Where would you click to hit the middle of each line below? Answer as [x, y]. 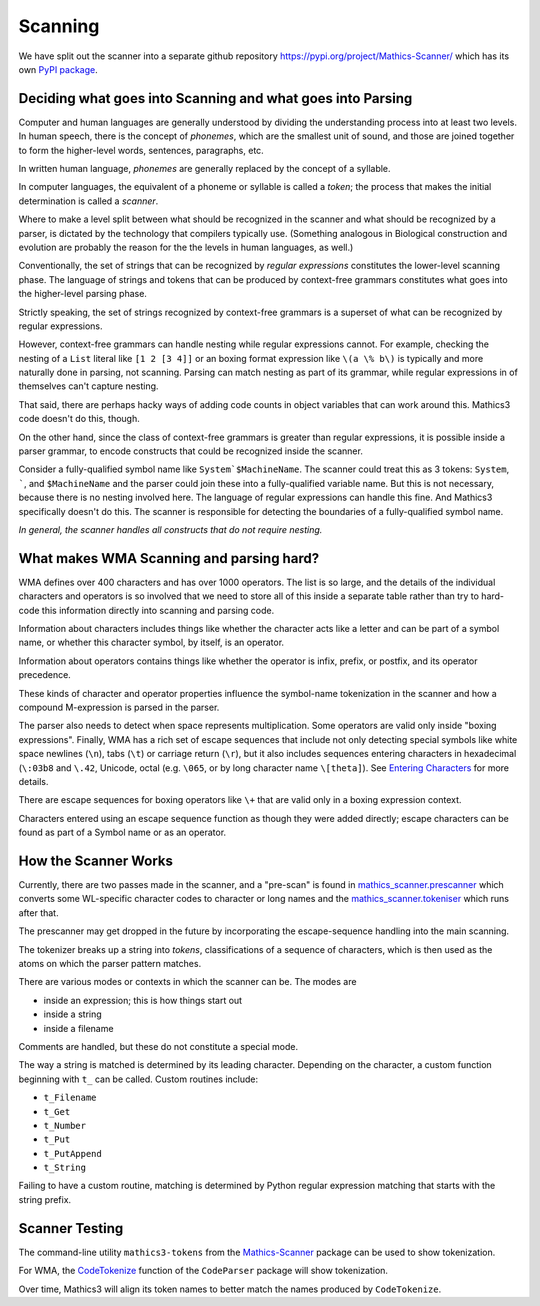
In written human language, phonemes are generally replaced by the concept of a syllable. [204, 169]
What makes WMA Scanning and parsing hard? [169, 558]
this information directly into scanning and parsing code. [158, 610]
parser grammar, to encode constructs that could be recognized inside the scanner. [191, 451]
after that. [38, 912]
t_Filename [70, 1098]
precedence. [45, 675]
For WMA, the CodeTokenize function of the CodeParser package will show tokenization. [203, 1271]
